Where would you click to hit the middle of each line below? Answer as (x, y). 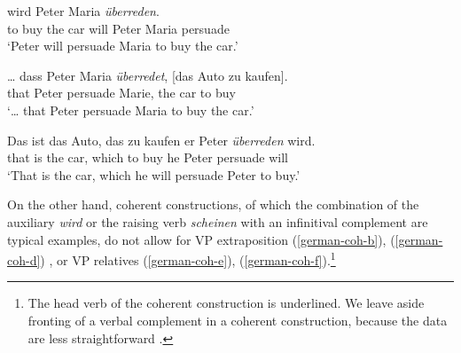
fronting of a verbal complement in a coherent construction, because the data (238, 320)
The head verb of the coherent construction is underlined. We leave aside (226, 303)
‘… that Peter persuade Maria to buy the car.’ (131, 110)
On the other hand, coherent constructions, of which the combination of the (213, 204)
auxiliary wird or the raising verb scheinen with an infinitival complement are (218, 221)
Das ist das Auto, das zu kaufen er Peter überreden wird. (161, 140)
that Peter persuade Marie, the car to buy (121, 93)
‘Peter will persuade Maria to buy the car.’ (123, 46)
